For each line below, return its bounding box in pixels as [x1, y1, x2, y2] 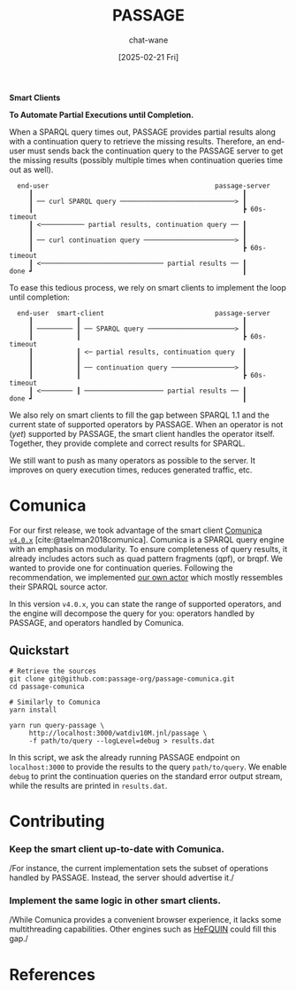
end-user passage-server [17, 181, 271, 191]
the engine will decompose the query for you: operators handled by [9, 608, 254, 619]
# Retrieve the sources [9, 666, 97, 675]
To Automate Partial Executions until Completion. [9, 109, 194, 120]
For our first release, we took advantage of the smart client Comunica [9, 525, 262, 535]
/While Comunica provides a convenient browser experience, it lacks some [9, 915, 282, 925]
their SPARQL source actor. [9, 581, 109, 592]
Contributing [9, 811, 105, 831]
